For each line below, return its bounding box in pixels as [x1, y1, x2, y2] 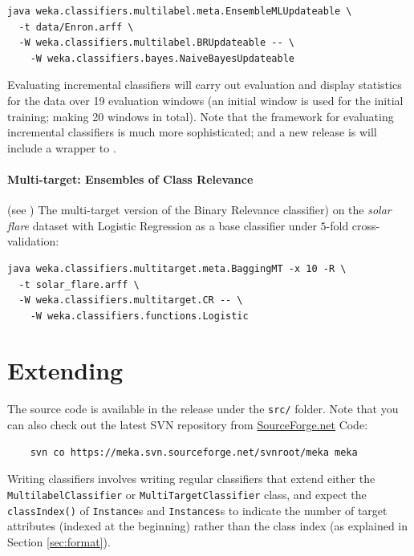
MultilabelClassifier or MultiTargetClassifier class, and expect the [7, 485, 367, 502]
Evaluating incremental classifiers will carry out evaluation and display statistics [7, 76, 402, 93]
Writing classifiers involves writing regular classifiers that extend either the [7, 470, 375, 487]
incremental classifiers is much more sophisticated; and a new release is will [7, 124, 377, 140]
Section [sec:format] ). [7, 533, 111, 550]
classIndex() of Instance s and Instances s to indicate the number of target [7, 501, 388, 518]
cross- [351, 217, 380, 233]
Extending [7, 354, 124, 387]
